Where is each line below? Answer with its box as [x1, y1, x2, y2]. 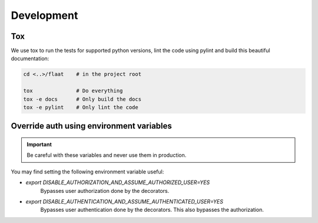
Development [11, 9, 78, 22]
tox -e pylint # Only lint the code [23, 104, 138, 110]
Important [26, 141, 52, 147]
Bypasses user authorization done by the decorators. [40, 187, 170, 194]
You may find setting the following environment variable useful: [11, 168, 164, 175]
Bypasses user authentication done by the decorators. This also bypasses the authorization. [40, 206, 264, 214]
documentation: [11, 55, 49, 62]
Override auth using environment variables [11, 121, 172, 131]
